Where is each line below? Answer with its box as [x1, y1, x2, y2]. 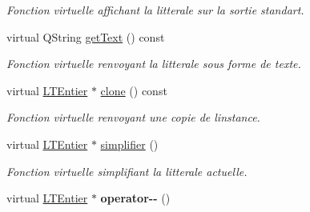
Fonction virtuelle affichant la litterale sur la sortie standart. [6, 2, 304, 18]
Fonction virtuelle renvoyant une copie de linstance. [6, 109, 260, 126]
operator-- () [100, 190, 171, 206]
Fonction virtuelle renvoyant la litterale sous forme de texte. [6, 55, 301, 72]
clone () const [100, 82, 167, 98]
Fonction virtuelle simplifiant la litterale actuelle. [6, 162, 248, 179]
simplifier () [100, 135, 159, 152]
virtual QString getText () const [6, 28, 165, 45]
